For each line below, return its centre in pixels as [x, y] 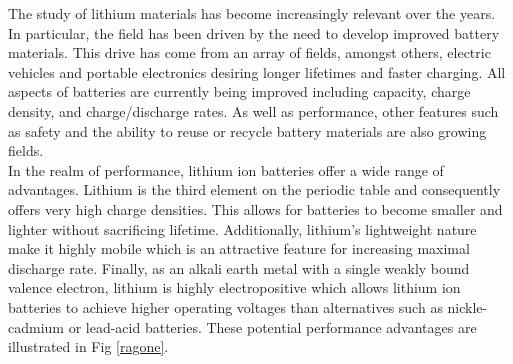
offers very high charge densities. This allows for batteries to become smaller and [255, 208]
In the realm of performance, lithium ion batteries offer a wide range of [226, 169]
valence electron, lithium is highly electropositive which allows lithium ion [234, 287]
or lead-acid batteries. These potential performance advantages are [272, 326]
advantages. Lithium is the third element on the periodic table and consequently [254, 189]
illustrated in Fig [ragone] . [88, 346]
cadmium [36, 326]
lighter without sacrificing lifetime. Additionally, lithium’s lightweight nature [242, 228]
